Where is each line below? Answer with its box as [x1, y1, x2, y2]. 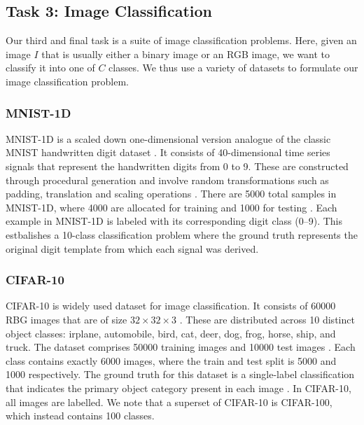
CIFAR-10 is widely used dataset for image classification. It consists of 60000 [6, 298, 336, 313]
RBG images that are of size [6, 312, 127, 326]
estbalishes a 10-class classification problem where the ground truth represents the [6, 227, 358, 242]
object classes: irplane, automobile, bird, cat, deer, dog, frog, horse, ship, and [6, 326, 336, 340]
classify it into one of [6, 60, 95, 75]
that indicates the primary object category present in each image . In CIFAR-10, [6, 380, 351, 395]
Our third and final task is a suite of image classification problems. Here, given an [6, 33, 357, 48]
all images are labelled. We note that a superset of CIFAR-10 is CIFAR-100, [6, 394, 332, 409]
